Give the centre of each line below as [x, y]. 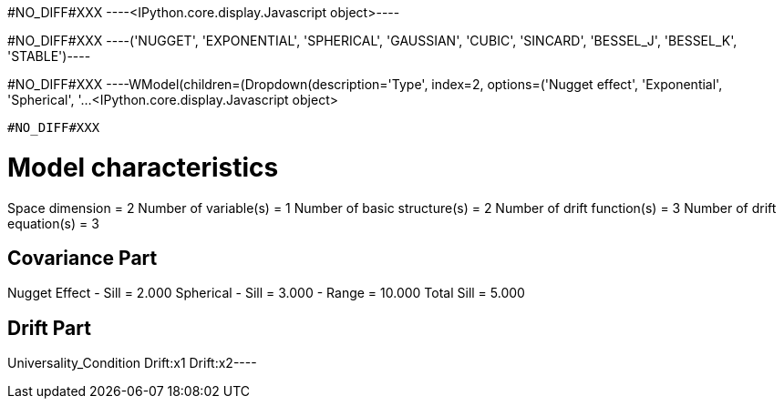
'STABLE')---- [49, 56]
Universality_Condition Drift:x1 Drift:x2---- [132, 363]
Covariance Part [83, 258]
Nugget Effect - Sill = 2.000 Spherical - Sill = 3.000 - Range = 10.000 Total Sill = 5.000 [266, 293]
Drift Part [49, 328]
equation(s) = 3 [53, 223]
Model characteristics [143, 167]
